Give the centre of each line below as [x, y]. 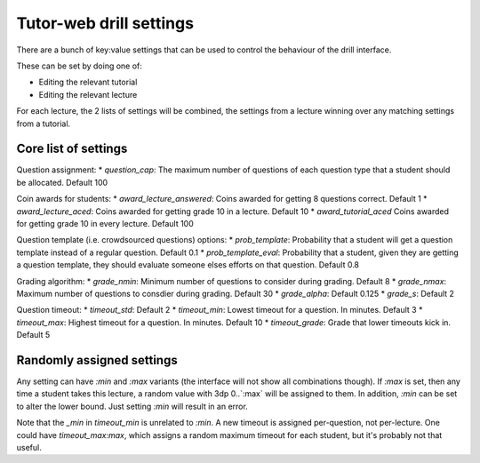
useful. [29, 447]
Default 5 [33, 335]
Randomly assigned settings [97, 360]
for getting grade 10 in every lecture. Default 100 [105, 223]
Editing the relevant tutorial [88, 82]
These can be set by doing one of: [79, 66]
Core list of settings [72, 149]
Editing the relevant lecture [88, 94]
